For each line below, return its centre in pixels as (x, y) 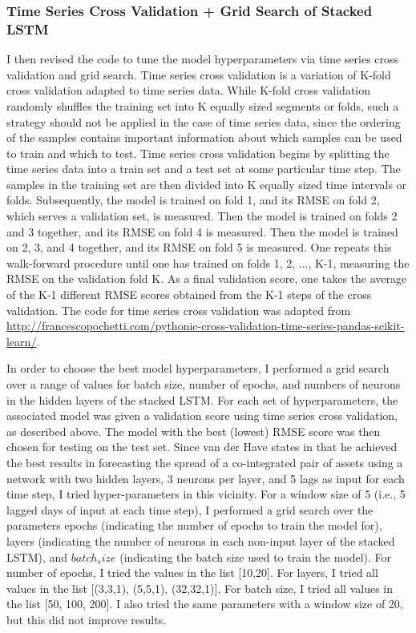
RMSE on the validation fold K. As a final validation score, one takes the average (207, 278)
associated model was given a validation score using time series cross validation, (202, 415)
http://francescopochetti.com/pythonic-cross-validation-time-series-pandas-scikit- (206, 326)
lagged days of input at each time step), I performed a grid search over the (190, 509)
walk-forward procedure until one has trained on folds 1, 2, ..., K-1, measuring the (208, 262)
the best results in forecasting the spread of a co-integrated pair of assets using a (205, 462)
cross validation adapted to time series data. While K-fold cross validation (189, 90)
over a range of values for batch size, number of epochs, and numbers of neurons (204, 384)
